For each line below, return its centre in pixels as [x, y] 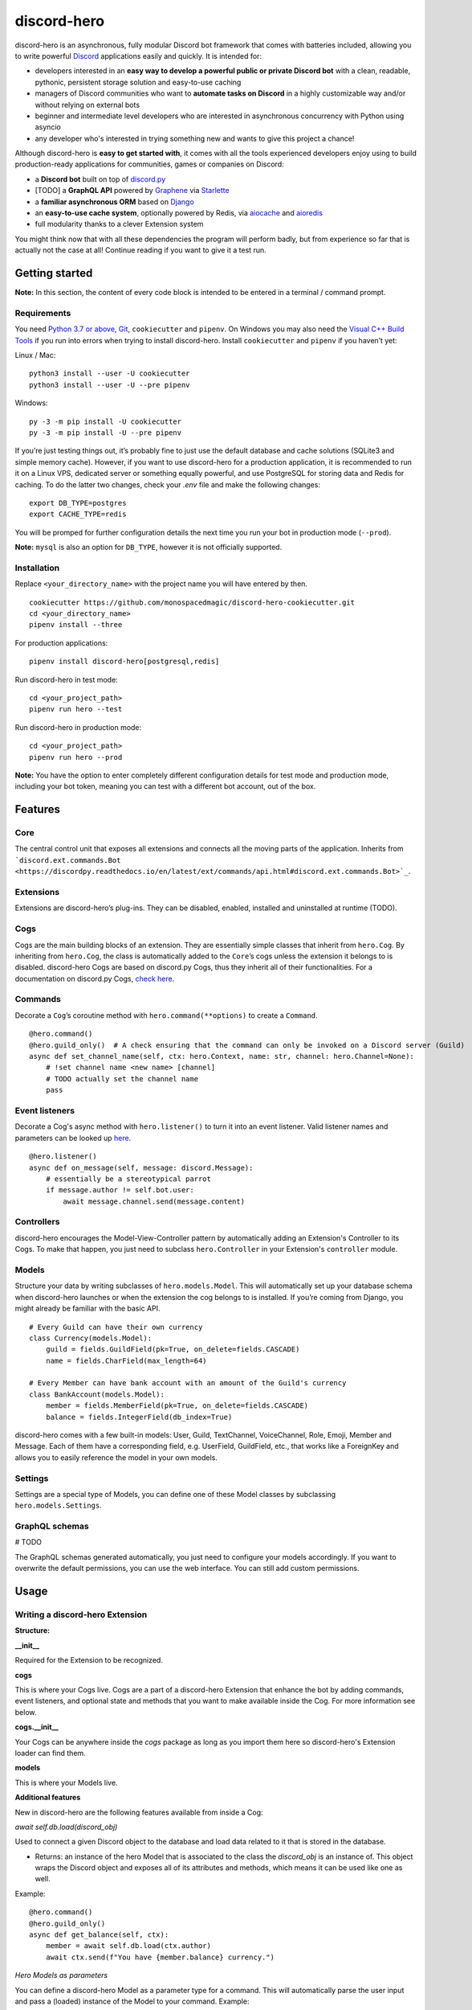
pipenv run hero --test [76, 709]
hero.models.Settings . [58, 1505]
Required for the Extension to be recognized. [89, 1660]
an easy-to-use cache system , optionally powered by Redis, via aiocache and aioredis [179, 213]
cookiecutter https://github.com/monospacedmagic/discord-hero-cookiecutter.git [192, 602]
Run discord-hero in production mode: [78, 727]
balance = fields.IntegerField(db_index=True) [139, 1417]
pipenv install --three [76, 625]
